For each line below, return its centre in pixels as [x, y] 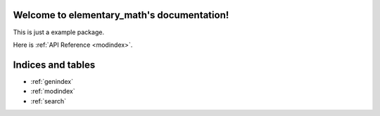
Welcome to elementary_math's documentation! [121, 15]
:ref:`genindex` [52, 81]
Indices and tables [54, 65]
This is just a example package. [59, 32]
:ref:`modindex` [53, 92]
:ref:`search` [49, 101]
